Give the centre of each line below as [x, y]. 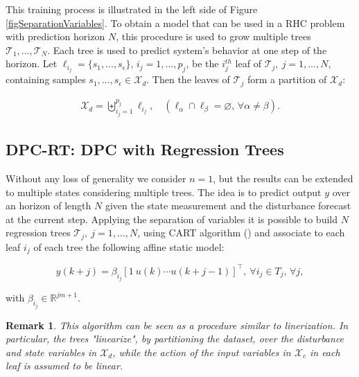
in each [325, 352]
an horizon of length [49, 205]
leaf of [248, 63]
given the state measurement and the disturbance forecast [228, 205]
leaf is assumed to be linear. [64, 366]
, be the [202, 63]
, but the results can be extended [283, 178]
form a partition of [287, 79]
